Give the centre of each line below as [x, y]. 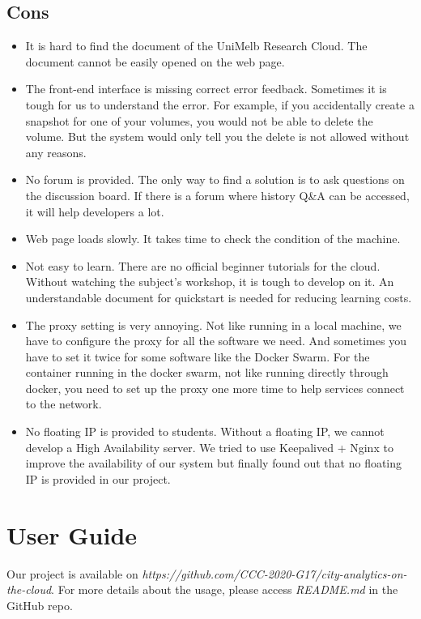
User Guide [72, 534]
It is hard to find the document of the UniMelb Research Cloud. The [196, 46]
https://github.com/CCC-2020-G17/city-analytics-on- [274, 573]
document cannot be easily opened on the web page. [155, 61]
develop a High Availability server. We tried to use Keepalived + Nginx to [209, 447]
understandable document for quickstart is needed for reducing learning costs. [219, 297]
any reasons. [56, 152]
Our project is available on [72, 573]
